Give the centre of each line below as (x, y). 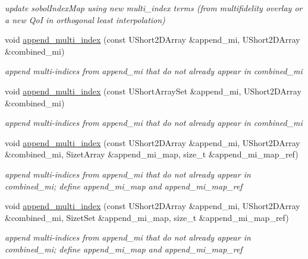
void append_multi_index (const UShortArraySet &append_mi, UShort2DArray (153, 91)
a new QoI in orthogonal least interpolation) (85, 19)
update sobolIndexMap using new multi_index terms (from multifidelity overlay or (154, 8)
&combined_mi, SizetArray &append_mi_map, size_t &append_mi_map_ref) (152, 154)
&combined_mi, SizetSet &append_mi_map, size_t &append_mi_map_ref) (147, 217)
